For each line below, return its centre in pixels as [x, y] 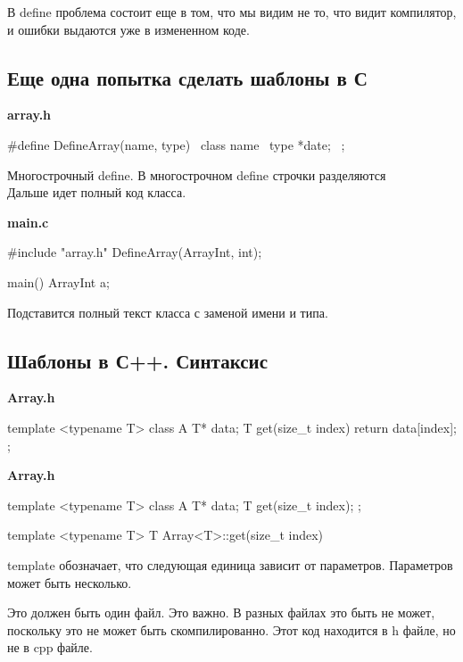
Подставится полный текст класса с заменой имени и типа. [168, 312]
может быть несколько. [70, 582]
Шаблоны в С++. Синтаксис [137, 360]
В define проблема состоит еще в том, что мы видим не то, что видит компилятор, [232, 12]
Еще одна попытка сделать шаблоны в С [188, 77]
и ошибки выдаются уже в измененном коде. [128, 29]
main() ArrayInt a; [58, 281]
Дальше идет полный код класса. [97, 192]
